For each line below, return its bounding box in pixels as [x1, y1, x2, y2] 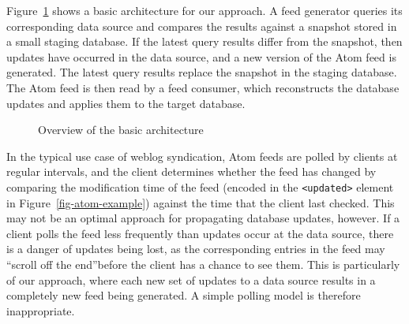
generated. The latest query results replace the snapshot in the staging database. [6, 64, 397, 80]
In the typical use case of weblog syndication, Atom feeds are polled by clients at [6, 147, 398, 164]
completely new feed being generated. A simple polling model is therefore [6, 287, 361, 304]
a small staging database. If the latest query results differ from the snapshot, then [6, 33, 403, 50]
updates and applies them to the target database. [6, 95, 246, 111]
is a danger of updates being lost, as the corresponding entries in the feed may [6, 240, 385, 257]
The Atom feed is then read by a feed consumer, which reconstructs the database [6, 79, 400, 95]
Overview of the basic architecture [38, 121, 204, 138]
